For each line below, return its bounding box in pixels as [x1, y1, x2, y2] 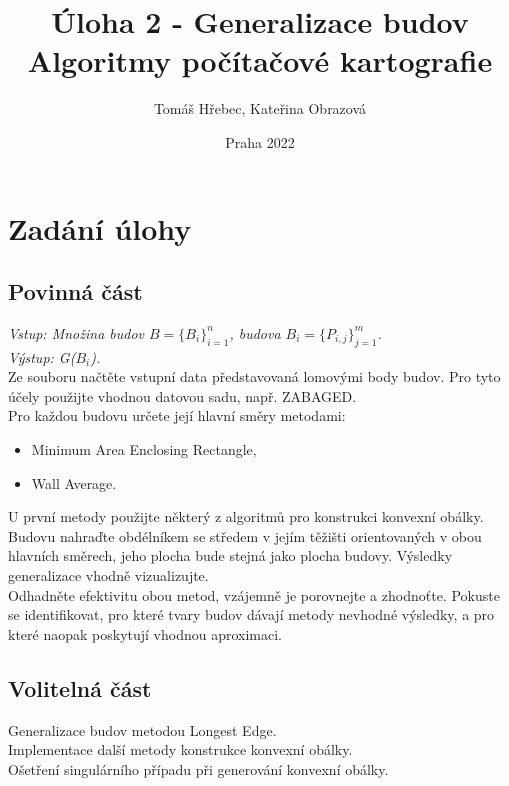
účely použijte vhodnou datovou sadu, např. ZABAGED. [8, 385, 357, 406]
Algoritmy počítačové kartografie [27, 40, 493, 81]
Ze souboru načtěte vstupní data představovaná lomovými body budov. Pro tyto [8, 366, 501, 387]
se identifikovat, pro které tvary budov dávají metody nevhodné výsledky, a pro [8, 604, 495, 625]
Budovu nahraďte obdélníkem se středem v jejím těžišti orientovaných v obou [8, 525, 482, 546]
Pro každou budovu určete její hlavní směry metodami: [8, 405, 346, 426]
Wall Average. [31, 472, 117, 493]
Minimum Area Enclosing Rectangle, [31, 439, 257, 460]
